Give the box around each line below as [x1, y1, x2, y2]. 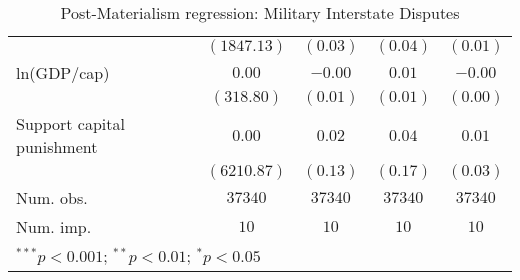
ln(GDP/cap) [16, 61, 110, 84]
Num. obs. [16, 186, 88, 209]
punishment [16, 135, 98, 158]
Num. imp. [16, 215, 92, 238]
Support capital [16, 112, 125, 135]
